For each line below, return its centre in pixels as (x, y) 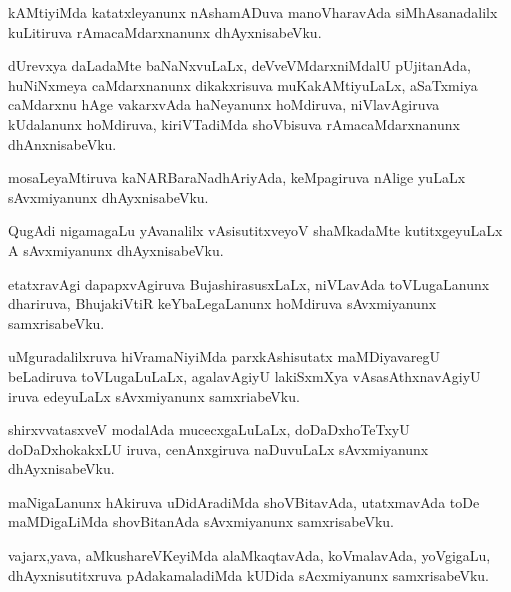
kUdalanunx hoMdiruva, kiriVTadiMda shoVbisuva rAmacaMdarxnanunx (234, 123)
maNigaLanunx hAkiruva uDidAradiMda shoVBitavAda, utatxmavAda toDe (244, 501)
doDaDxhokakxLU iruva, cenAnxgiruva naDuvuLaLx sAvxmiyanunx (218, 448)
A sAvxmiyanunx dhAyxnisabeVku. (116, 249)
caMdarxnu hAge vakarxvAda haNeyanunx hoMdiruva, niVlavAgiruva (224, 104)
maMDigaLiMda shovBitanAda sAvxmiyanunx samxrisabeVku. (201, 521)
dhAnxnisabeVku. (62, 143)
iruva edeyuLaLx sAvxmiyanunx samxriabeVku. (154, 395)
